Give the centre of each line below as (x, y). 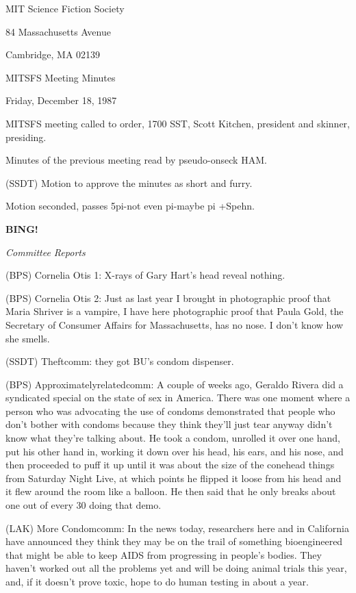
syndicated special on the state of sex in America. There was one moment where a (178, 398)
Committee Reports (46, 252)
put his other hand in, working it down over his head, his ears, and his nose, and (175, 451)
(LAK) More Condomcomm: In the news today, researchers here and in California (177, 528)
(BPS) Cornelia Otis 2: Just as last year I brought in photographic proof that (168, 298)
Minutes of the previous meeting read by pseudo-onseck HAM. (136, 160)
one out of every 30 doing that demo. (84, 505)
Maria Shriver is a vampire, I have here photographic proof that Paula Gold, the (175, 311)
